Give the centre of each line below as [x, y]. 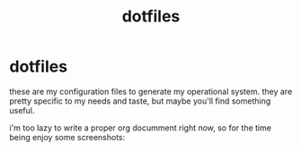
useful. [22, 110]
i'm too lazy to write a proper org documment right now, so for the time [141, 128]
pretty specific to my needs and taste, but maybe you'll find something [140, 101]
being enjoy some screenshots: [67, 137]
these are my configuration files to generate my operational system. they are [151, 91]
